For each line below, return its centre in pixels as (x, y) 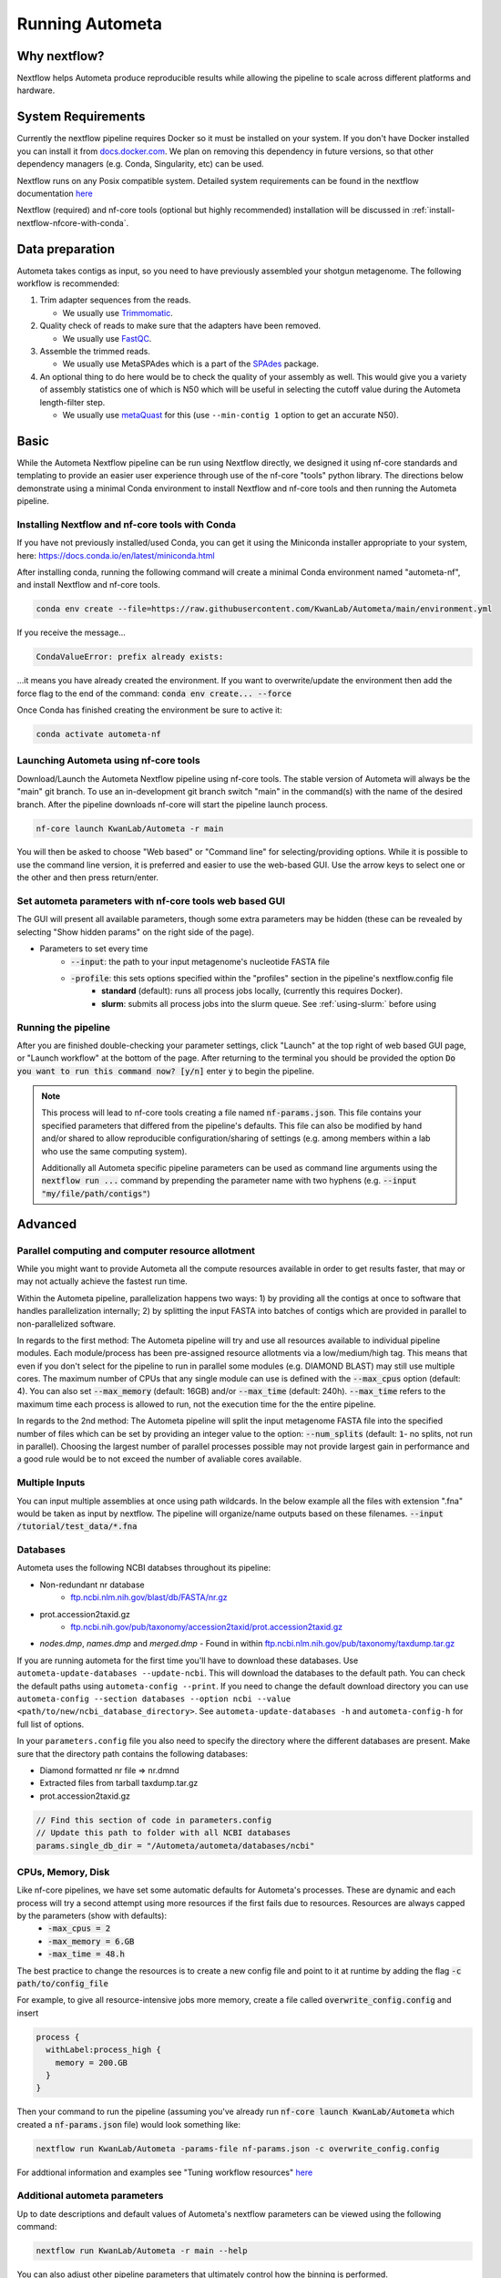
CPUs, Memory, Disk (63, 1872)
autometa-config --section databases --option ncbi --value (154, 1699)
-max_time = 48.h (86, 1954)
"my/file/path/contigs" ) (96, 1193)
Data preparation (66, 249)
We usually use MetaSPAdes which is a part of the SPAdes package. (190, 364)
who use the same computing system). (114, 1151)
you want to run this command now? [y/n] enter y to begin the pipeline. (165, 1071)
